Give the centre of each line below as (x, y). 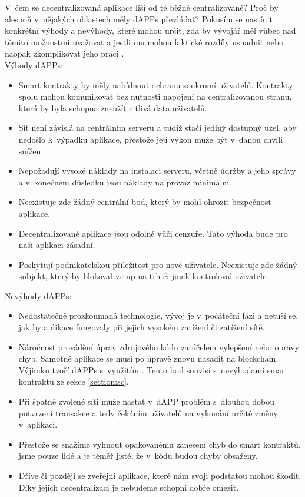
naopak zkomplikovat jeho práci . (64, 53)
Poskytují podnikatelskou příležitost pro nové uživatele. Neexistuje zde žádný (158, 264)
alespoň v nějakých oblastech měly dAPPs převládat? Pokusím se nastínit (139, 19)
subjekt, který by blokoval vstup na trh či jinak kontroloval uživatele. (143, 276)
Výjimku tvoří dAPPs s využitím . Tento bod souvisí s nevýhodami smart (153, 370)
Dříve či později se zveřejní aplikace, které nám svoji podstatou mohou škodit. (160, 475)
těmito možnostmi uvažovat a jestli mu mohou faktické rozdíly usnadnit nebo (144, 42)
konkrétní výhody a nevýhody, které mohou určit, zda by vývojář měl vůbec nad (150, 30)
